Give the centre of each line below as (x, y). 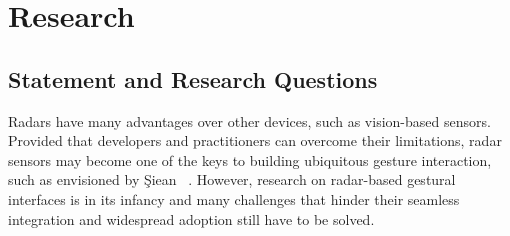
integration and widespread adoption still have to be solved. (191, 218)
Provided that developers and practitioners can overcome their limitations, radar (255, 140)
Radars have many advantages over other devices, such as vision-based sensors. (249, 120)
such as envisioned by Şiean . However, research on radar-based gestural (232, 179)
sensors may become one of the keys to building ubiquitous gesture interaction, (250, 159)
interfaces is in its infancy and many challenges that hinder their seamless (234, 198)
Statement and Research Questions (193, 78)
